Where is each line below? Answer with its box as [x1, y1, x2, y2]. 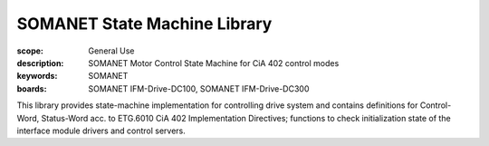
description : [16, 57, 64, 68]
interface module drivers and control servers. [16, 125, 186, 136]
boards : [16, 83, 47, 94]
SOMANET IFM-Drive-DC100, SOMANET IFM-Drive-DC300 [88, 83, 310, 94]
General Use [88, 45, 135, 56]
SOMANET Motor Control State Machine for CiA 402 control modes [88, 57, 340, 68]
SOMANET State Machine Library [16, 14, 273, 34]
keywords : [16, 71, 58, 82]
